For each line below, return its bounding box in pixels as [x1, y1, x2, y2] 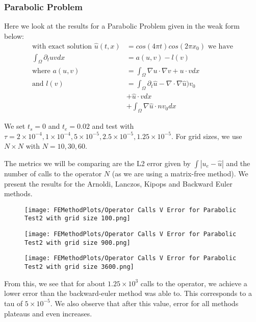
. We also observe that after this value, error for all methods [50, 297, 239, 308]
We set [4, 121, 25, 131]
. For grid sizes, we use [171, 130, 242, 141]
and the [226, 158, 250, 168]
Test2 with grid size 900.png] [24, 239, 131, 246]
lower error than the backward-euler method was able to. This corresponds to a [4, 288, 252, 298]
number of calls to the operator [4, 168, 102, 178]
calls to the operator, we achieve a [140, 278, 247, 288]
